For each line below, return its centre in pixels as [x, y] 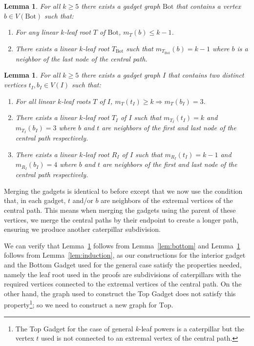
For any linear [37, 32]
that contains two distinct [206, 75]
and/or [83, 200]
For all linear [35, 101]
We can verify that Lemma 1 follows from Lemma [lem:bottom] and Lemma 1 [122, 245]
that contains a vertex [209, 6]
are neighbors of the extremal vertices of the [167, 200]
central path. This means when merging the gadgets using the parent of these [120, 210]
